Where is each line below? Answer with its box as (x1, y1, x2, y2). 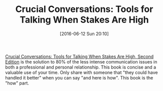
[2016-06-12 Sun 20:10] (60, 30, 109, 36)
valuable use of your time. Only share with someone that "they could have (5, 69, 158, 75)
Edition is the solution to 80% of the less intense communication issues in (5, 58, 157, 64)
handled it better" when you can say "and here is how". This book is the (5, 74, 153, 80)
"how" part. (5, 80, 29, 86)
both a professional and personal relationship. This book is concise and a (5, 64, 156, 70)
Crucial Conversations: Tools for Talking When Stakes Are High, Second (5, 53, 154, 59)
